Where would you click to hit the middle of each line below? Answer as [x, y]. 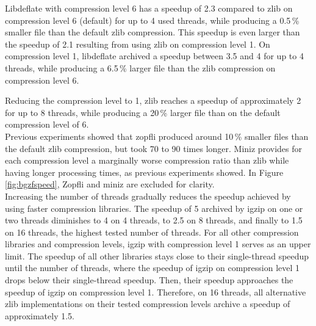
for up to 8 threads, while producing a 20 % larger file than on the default [143, 112]
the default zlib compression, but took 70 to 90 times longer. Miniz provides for [153, 148]
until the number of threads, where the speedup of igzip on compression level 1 [153, 268]
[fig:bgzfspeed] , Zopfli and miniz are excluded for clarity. [110, 184]
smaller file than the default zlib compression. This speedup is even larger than [153, 32]
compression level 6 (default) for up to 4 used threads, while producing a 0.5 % [152, 20]
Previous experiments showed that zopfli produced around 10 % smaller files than [157, 136]
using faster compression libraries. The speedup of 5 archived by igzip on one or [154, 208]
